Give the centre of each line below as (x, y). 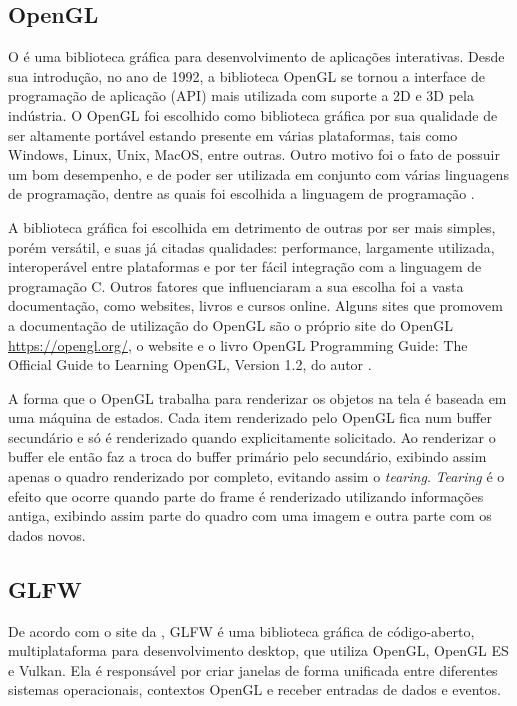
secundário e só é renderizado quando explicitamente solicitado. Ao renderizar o (252, 436)
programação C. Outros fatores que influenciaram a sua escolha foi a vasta (236, 285)
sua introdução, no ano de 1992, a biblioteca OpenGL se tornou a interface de (246, 75)
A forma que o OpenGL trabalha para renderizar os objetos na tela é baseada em (257, 397)
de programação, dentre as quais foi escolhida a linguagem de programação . (241, 193)
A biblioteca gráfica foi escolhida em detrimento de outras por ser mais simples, (252, 226)
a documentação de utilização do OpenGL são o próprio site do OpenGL (230, 324)
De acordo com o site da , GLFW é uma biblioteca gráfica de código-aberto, (241, 630)
